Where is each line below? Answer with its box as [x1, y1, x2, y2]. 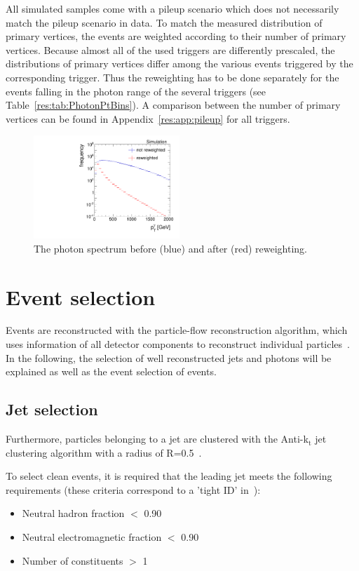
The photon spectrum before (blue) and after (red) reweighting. [34, 241, 307, 255]
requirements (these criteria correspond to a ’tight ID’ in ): [6, 482, 261, 497]
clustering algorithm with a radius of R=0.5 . [6, 445, 202, 459]
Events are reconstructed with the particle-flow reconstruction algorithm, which [6, 323, 348, 337]
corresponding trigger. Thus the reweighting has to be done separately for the [6, 69, 339, 84]
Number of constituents [22, 553, 123, 567]
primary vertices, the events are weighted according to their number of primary [6, 29, 346, 43]
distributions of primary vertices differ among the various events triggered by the [6, 56, 353, 71]
